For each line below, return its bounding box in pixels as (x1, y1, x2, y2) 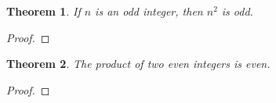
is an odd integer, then (95, 3, 203, 19)
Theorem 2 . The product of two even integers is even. (6, 55, 271, 72)
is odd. (221, 3, 253, 19)
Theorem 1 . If (6, 3, 81, 19)
